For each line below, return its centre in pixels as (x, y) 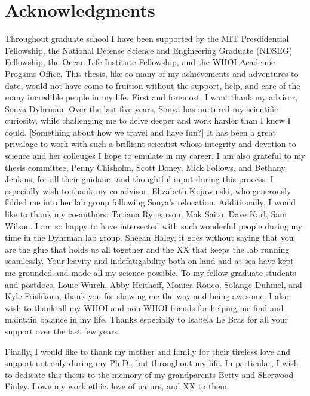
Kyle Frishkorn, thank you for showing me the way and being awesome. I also (147, 296)
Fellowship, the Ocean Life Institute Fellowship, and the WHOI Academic (140, 62)
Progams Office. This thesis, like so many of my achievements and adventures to (152, 73)
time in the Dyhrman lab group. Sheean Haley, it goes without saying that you (149, 237)
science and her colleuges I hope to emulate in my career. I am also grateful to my (155, 156)
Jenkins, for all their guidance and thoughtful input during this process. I (139, 179)
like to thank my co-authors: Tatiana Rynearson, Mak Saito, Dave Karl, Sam (146, 214)
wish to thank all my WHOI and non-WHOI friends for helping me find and (144, 307)
